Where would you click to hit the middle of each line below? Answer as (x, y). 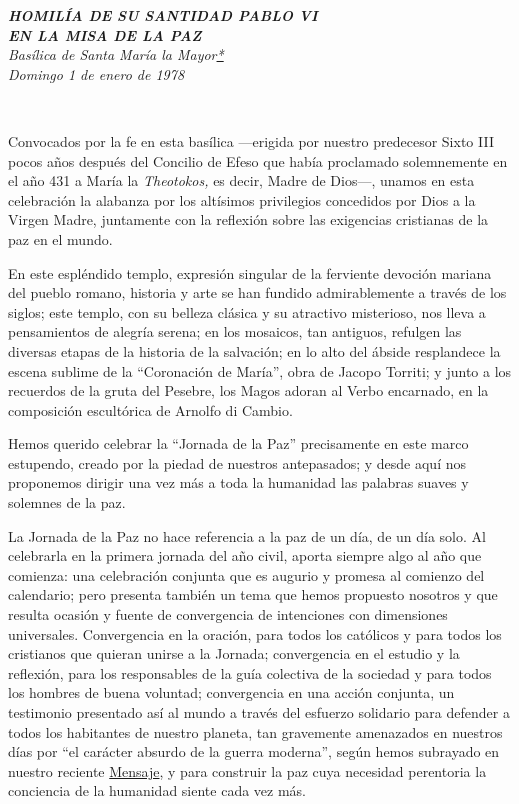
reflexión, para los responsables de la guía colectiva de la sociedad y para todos (250, 672)
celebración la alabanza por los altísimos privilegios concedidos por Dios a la (242, 199)
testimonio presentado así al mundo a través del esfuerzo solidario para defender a (259, 712)
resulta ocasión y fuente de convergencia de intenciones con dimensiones (228, 614)
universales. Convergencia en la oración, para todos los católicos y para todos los (255, 633)
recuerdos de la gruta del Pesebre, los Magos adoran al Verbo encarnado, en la (248, 390)
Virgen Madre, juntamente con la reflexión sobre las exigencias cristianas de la (248, 219)
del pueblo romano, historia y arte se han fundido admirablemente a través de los (257, 292)
